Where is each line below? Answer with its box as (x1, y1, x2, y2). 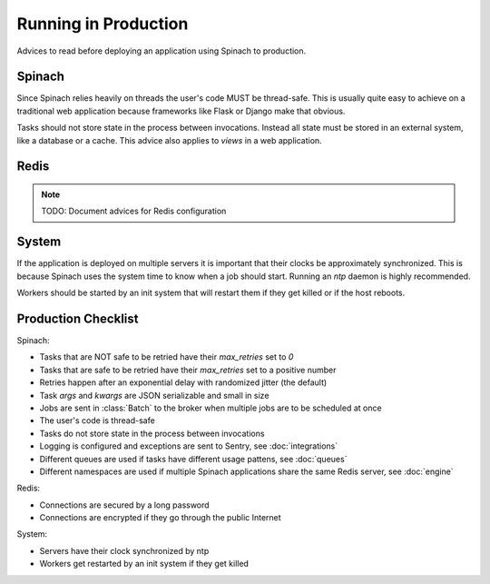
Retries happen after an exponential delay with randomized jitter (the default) (39, 377, 328, 388)
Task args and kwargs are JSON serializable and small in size (39, 390, 269, 401)
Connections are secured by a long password (39, 500, 210, 510)
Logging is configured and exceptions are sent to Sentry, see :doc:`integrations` (39, 440, 338, 451)
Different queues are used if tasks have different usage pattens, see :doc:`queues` (39, 453, 348, 464)
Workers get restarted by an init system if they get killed (39, 559, 250, 569)
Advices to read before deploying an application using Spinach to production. (16, 45, 307, 56)
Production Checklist (16, 311, 139, 326)
